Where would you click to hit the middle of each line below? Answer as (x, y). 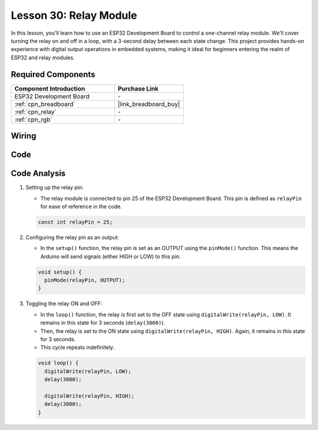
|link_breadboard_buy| (149, 104)
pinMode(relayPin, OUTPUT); (85, 280)
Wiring (24, 136)
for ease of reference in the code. (81, 206)
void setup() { (60, 272)
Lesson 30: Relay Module (74, 15)
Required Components (53, 74)
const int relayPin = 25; (75, 222)
